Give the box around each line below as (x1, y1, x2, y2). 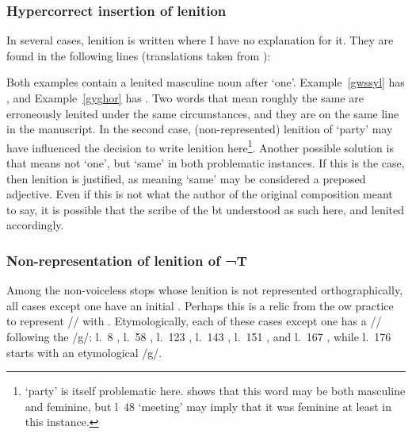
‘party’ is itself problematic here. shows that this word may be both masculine (25, 382, 406, 399)
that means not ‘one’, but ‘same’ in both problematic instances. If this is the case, (6, 155, 405, 171)
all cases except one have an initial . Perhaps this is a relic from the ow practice (6, 297, 394, 313)
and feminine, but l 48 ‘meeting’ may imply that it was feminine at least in (25, 398, 391, 414)
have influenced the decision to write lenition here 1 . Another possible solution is (6, 136, 394, 156)
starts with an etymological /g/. (6, 344, 162, 360)
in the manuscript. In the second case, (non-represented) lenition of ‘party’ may (6, 121, 393, 137)
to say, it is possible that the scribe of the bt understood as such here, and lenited (6, 201, 405, 217)
